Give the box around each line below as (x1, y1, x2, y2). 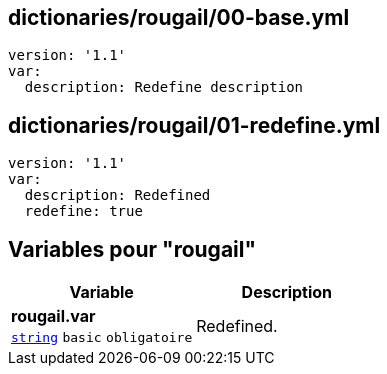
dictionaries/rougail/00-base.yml (8, 5, 350, 30)
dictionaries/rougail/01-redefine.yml (8, 112, 381, 138)
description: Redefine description (24, 79, 304, 96)
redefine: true (24, 203, 143, 220)
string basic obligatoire (11, 330, 193, 346)
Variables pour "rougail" (8, 236, 257, 262)
